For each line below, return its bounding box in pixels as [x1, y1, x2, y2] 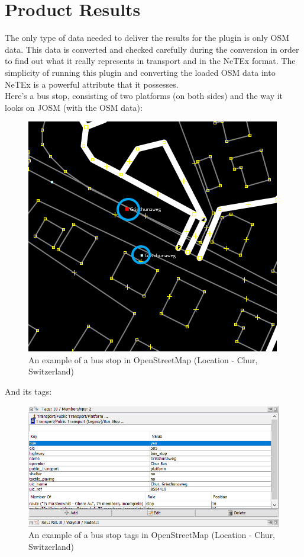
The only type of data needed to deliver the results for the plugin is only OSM [5, 31, 290, 44]
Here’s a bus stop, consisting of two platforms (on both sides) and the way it [5, 89, 283, 102]
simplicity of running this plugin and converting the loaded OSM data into [5, 66, 276, 78]
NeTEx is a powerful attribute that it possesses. [5, 78, 179, 90]
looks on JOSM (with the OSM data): [5, 101, 143, 113]
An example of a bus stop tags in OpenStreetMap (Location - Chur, [28, 529, 276, 541]
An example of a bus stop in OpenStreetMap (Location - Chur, [28, 353, 258, 366]
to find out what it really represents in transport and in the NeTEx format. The [5, 55, 296, 67]
